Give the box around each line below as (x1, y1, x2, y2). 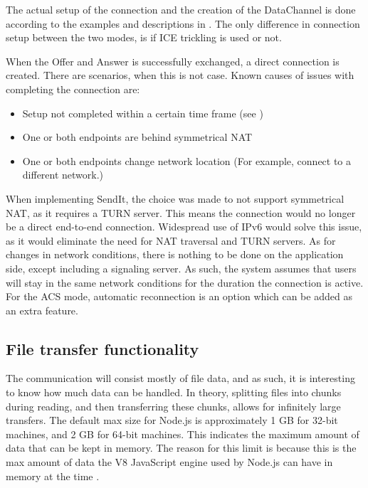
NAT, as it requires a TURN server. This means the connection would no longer (6, 205, 356, 220)
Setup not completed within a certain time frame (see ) (22, 105, 263, 120)
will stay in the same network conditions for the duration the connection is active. (6, 275, 364, 290)
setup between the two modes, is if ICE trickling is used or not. (6, 30, 282, 45)
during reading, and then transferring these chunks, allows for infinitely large (6, 398, 341, 413)
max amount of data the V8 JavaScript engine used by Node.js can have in (6, 455, 333, 470)
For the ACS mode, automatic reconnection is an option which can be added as (6, 289, 352, 304)
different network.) (22, 167, 104, 182)
